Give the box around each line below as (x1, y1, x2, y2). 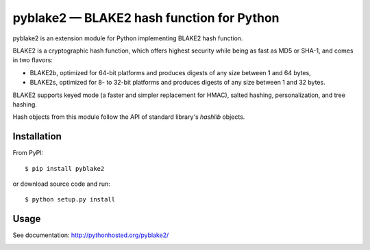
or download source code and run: (12, 180, 111, 188)
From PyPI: (12, 149, 44, 157)
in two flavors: (12, 56, 53, 64)
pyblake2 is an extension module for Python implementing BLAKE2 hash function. (12, 34, 243, 42)
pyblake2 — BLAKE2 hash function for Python (12, 10, 280, 25)
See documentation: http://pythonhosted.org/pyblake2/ (12, 231, 169, 239)
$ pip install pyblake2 (25, 165, 105, 172)
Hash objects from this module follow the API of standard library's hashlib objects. (12, 113, 245, 121)
